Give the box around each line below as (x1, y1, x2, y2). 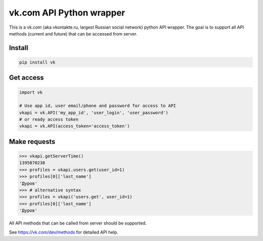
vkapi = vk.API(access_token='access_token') (19, 123, 130, 129)
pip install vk (19, 59, 56, 65)
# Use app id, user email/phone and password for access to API (19, 103, 176, 109)
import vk (19, 89, 43, 95)
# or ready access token (19, 117, 79, 122)
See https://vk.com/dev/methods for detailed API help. (9, 229, 119, 235)
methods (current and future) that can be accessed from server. (9, 31, 137, 36)
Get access (9, 73, 44, 82)
